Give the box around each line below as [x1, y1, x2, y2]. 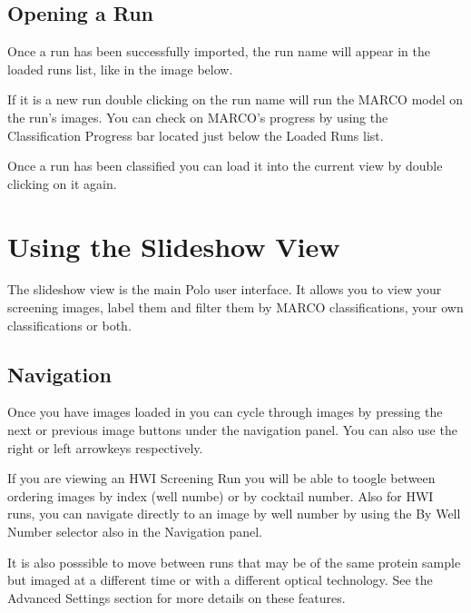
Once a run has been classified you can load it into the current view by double [7, 156, 443, 175]
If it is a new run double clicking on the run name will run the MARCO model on [7, 90, 464, 109]
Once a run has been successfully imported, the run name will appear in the [7, 42, 430, 61]
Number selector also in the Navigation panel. [7, 522, 263, 541]
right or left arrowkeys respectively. [7, 438, 203, 457]
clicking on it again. [7, 173, 117, 193]
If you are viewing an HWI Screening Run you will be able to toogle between [7, 469, 436, 488]
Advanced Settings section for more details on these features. [7, 588, 346, 607]
